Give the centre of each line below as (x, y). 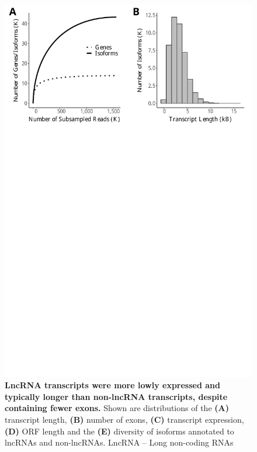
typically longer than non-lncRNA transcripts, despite (116, 396)
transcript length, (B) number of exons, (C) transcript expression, (124, 419)
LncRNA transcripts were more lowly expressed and (112, 385)
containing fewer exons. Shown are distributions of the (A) (117, 408)
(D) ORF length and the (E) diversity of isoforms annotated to (119, 431)
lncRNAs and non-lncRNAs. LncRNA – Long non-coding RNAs (119, 442)
